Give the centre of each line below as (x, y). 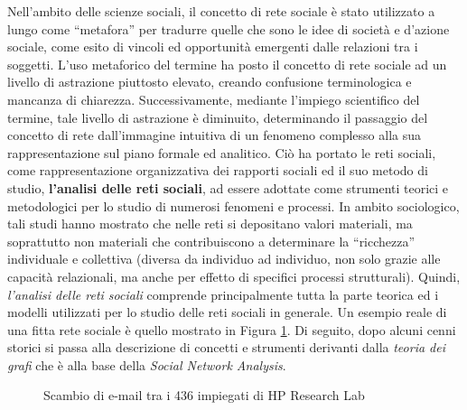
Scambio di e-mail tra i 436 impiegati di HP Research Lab (204, 395)
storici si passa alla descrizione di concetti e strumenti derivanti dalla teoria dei (226, 347)
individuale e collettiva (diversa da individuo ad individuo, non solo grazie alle (224, 259)
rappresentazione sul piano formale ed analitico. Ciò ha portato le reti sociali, (222, 152)
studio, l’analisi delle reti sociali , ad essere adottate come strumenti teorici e (228, 187)
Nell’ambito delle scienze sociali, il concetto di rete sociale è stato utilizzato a (221, 11)
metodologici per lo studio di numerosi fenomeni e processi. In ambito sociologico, (233, 205)
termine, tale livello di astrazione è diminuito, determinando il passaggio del (218, 117)
